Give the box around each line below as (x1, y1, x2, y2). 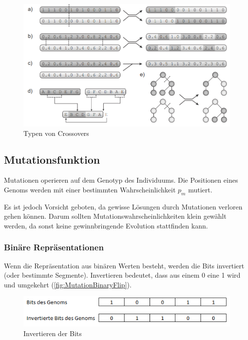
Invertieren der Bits (23, 328, 82, 339)
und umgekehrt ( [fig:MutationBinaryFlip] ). (4, 279, 132, 289)
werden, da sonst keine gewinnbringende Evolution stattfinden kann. (4, 220, 208, 230)
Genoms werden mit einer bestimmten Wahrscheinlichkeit (4, 184, 176, 194)
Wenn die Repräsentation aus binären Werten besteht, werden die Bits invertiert (4, 260, 245, 270)
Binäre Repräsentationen (4, 241, 104, 253)
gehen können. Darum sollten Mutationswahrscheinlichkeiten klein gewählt (4, 211, 227, 221)
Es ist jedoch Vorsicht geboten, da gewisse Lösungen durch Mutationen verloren (4, 201, 243, 211)
